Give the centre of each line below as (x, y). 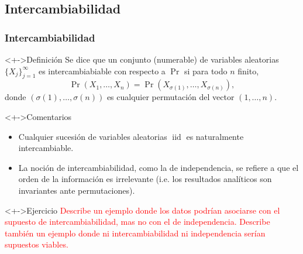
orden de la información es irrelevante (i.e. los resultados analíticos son (145, 179)
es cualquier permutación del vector (171, 97)
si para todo (206, 71)
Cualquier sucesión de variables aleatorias (93, 136)
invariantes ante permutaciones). (77, 190)
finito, (248, 71)
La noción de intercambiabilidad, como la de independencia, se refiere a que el (159, 167)
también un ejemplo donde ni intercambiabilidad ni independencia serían (135, 233)
